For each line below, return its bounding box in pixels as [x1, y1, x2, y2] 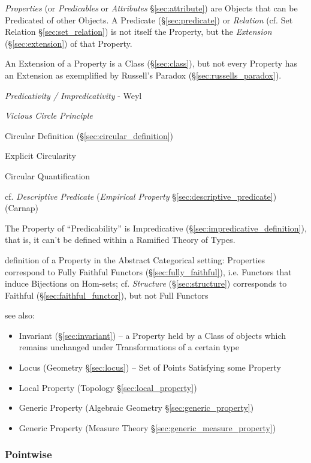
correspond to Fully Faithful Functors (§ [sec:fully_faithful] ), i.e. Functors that [5, 265, 292, 278]
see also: [5, 309, 35, 321]
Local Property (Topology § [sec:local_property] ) [19, 381, 197, 393]
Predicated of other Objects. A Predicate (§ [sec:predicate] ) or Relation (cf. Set [5, 13, 293, 26]
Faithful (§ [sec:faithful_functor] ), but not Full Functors [5, 288, 209, 301]
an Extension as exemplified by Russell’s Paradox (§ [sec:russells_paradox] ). [5, 68, 282, 81]
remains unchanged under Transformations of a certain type [19, 341, 239, 353]
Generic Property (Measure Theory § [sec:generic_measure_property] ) [19, 421, 276, 434]
